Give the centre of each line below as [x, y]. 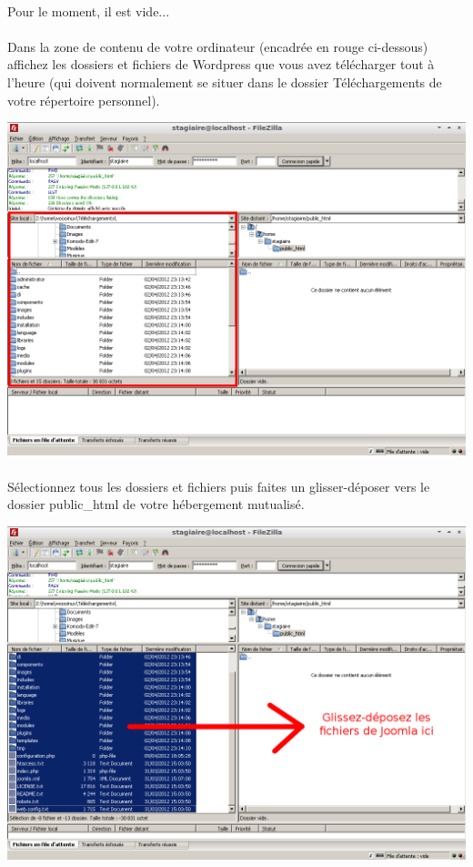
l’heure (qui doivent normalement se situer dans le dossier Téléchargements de [225, 82]
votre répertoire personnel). [84, 100]
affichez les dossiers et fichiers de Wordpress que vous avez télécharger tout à [221, 64]
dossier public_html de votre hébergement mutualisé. [156, 504]
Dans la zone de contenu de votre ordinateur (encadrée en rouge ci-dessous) [218, 46]
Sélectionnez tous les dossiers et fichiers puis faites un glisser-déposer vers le [219, 486]
